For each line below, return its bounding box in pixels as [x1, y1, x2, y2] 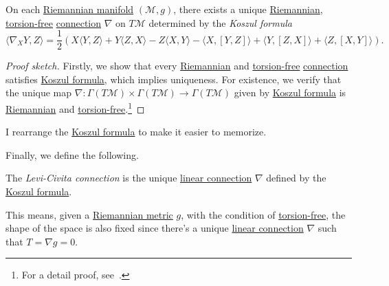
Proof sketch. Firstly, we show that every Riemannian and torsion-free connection [5, 58, 348, 73]
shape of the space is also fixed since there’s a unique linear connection [5, 221, 304, 235]
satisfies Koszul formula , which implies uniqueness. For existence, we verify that [5, 71, 342, 86]
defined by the [266, 170, 326, 185]
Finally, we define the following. [5, 147, 139, 162]
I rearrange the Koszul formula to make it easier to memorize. [5, 124, 267, 139]
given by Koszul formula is [234, 85, 346, 100]
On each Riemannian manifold [5, 2, 134, 16]
